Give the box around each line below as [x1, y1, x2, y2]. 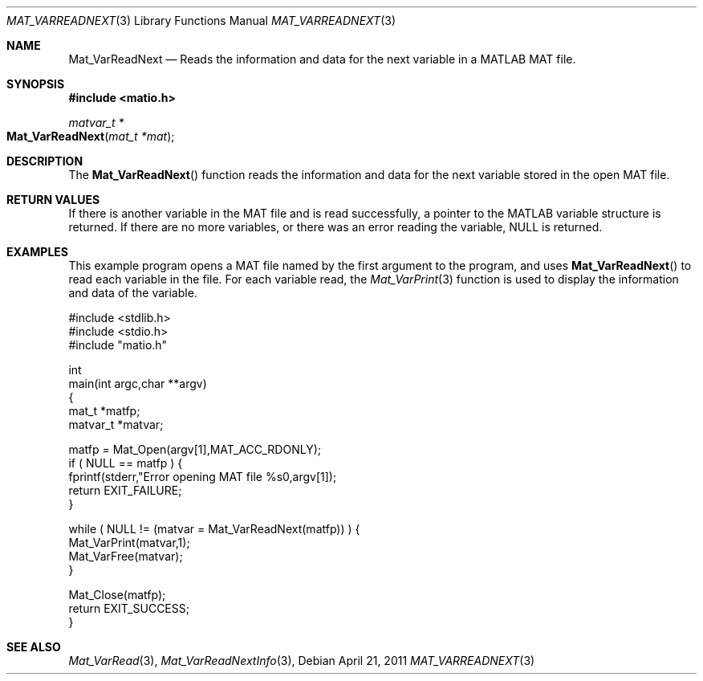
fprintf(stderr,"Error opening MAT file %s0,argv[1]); [68, 470, 337, 483]
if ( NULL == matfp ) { [68, 456, 183, 470]
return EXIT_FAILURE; [68, 483, 182, 497]
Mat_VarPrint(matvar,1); [68, 536, 190, 549]
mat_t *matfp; [68, 404, 140, 418]
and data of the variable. [68, 286, 197, 300]
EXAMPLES [6, 245, 68, 259]
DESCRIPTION [6, 154, 83, 168]
